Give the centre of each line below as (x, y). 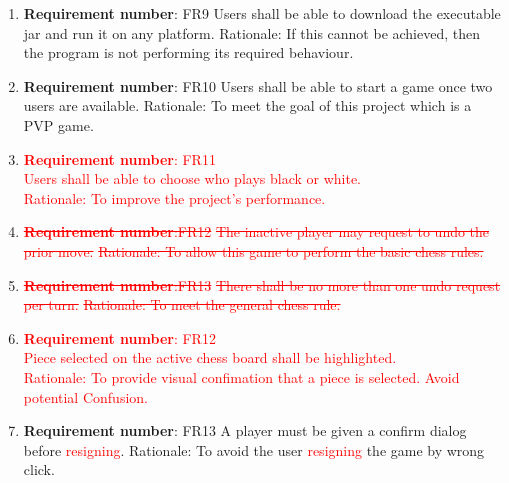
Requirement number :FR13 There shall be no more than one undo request (262, 284)
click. (39, 469)
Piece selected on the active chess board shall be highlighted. (210, 357)
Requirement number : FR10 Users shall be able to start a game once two (258, 85)
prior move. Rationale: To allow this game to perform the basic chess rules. (253, 250)
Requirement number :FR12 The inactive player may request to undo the (256, 231)
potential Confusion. (85, 396)
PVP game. (58, 124)
